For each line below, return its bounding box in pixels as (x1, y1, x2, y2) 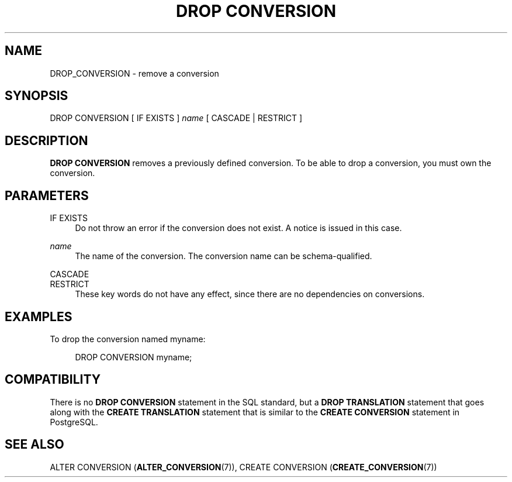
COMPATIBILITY (5, 372, 101, 387)
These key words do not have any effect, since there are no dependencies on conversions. (75, 289, 425, 299)
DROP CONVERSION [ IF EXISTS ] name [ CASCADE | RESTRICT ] (50, 113, 303, 123)
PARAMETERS (5, 188, 89, 203)
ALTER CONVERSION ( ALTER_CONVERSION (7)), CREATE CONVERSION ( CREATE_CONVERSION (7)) (50, 462, 437, 472)
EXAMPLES (5, 309, 72, 324)
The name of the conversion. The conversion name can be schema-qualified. (75, 251, 372, 261)
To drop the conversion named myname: (50, 333, 206, 344)
